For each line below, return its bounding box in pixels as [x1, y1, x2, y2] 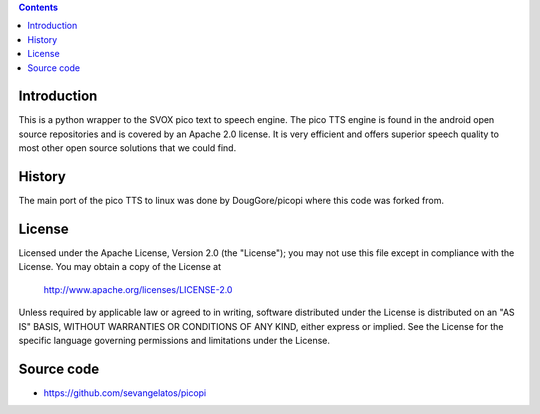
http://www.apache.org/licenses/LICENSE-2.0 [43, 283, 233, 295]
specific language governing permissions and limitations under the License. [18, 335, 330, 347]
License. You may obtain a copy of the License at [18, 261, 222, 273]
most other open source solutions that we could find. [18, 142, 237, 154]
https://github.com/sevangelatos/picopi [43, 386, 207, 399]
